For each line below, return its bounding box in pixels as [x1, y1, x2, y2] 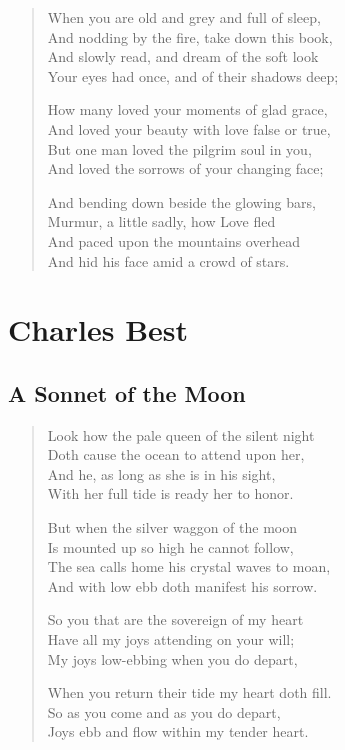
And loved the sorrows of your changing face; [47, 158, 324, 179]
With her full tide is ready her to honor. [47, 483, 294, 504]
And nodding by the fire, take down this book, [47, 26, 333, 47]
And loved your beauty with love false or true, [47, 118, 331, 139]
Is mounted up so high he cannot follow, [47, 536, 294, 557]
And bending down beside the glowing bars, [47, 191, 316, 212]
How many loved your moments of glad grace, [47, 99, 328, 120]
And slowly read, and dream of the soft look [47, 46, 319, 67]
